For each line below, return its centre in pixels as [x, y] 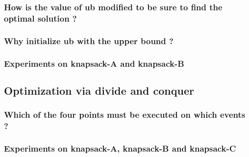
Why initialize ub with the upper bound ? [89, 40]
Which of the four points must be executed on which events [125, 115]
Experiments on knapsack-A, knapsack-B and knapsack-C [120, 148]
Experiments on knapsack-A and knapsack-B [94, 63]
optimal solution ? [40, 18]
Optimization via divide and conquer [99, 90]
